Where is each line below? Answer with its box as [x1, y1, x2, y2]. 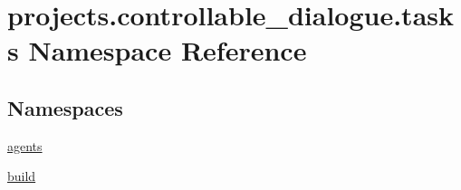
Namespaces [7, 93, 123, 121]
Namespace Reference [28, 32, 307, 69]
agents [7, 136, 43, 155]
